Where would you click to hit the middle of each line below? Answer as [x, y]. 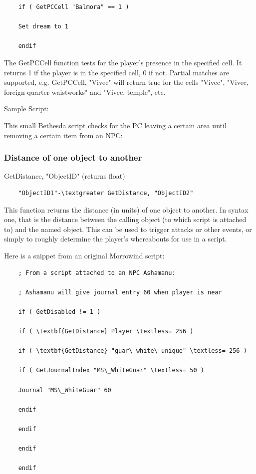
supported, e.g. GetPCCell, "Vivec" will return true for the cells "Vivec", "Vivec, [126, 82]
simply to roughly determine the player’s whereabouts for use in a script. [116, 239]
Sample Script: [26, 109]
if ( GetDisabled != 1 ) [59, 312]
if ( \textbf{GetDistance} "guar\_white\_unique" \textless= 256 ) [132, 351]
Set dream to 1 [43, 27]
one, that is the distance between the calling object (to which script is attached [125, 219]
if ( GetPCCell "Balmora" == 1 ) [74, 7]
